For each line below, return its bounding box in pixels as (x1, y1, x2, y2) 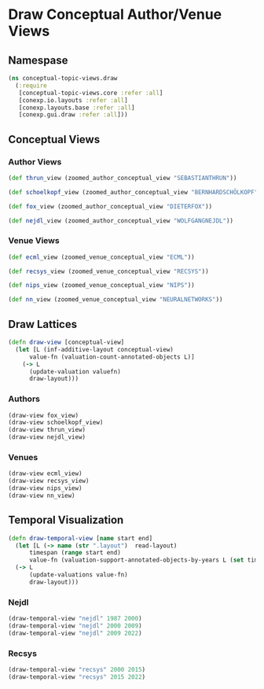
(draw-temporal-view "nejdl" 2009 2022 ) (8, 629, 143, 637)
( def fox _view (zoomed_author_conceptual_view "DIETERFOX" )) (8, 202, 213, 210)
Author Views (8, 156, 62, 167)
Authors (8, 393, 41, 404)
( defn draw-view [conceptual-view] (8, 338, 125, 347)
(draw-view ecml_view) (8, 470, 82, 477)
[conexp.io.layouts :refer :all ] (18, 96, 128, 104)
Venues (8, 452, 38, 463)
